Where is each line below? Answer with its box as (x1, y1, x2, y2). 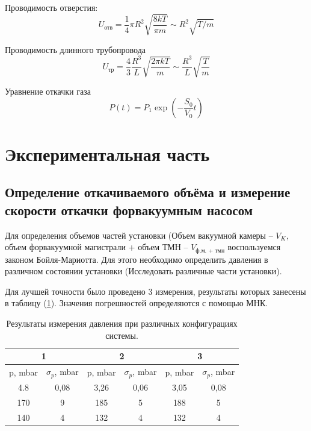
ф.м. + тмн (196, 247, 225, 254)
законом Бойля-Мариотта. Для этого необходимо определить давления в (5, 253, 268, 265)
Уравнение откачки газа (5, 85, 91, 98)
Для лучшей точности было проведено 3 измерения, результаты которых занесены (5, 285, 306, 297)
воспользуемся (227, 241, 281, 253)
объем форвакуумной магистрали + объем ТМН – (5, 241, 188, 253)
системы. (105, 329, 138, 341)
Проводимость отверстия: (5, 1, 98, 13)
